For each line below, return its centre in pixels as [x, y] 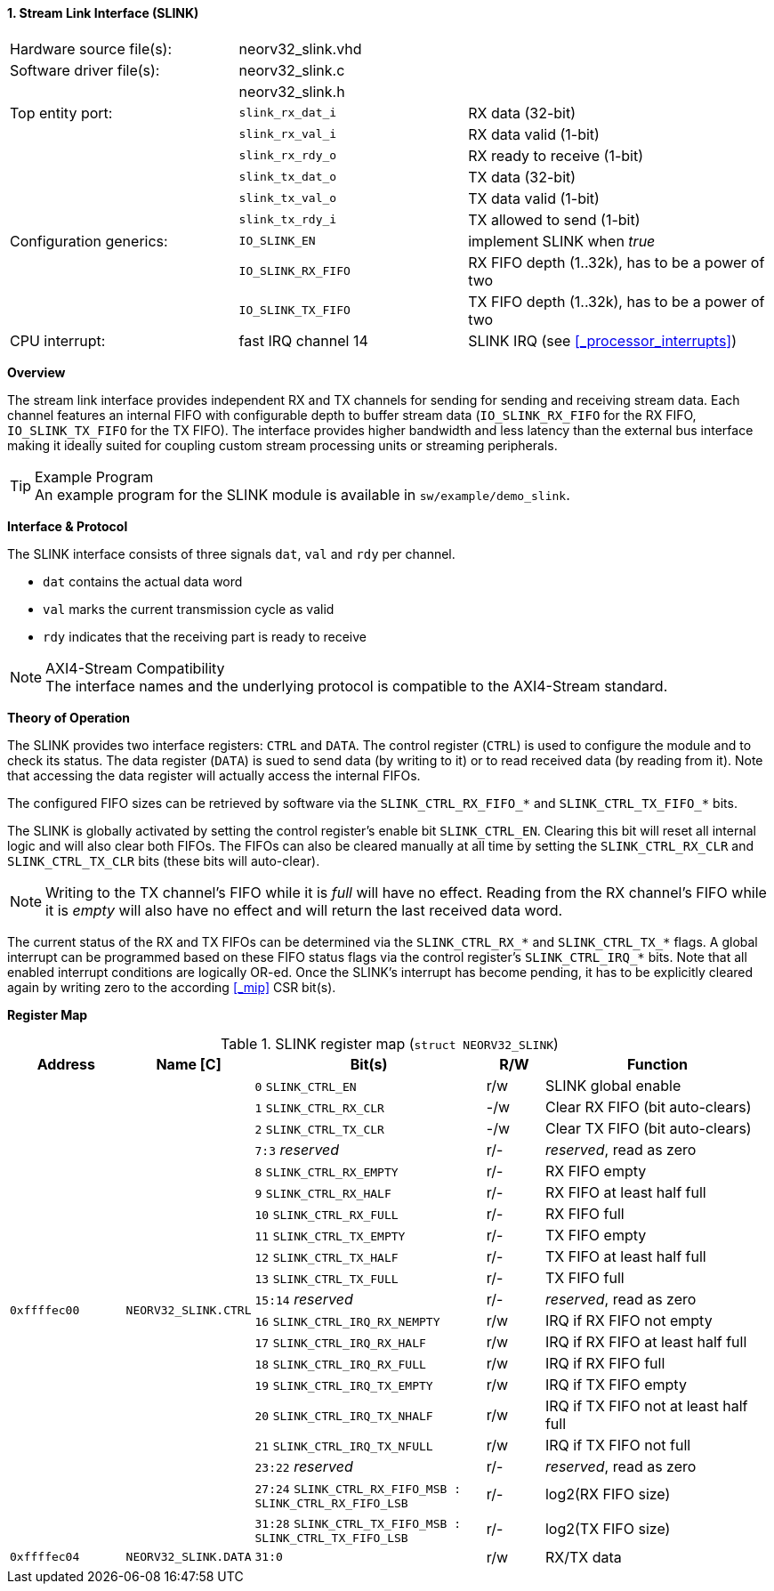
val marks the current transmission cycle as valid [189, 609]
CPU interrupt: [58, 340]
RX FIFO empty [596, 1171]
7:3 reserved [297, 1149]
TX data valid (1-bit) [534, 198]
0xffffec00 [45, 1311]
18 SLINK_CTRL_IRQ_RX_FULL [340, 1364]
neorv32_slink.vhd [300, 48]
